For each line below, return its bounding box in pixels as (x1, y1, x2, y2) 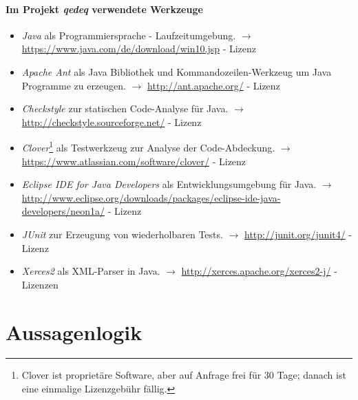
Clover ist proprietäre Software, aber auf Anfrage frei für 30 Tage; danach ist (21, 368, 346, 382)
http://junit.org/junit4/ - (244, 227, 352, 241)
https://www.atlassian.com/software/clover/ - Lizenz (21, 154, 246, 168)
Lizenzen (21, 277, 59, 291)
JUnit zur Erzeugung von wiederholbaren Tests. (21, 227, 223, 241)
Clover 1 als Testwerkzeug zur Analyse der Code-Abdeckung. (21, 138, 275, 155)
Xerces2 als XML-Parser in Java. (21, 264, 160, 278)
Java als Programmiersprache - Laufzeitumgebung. (21, 28, 236, 42)
